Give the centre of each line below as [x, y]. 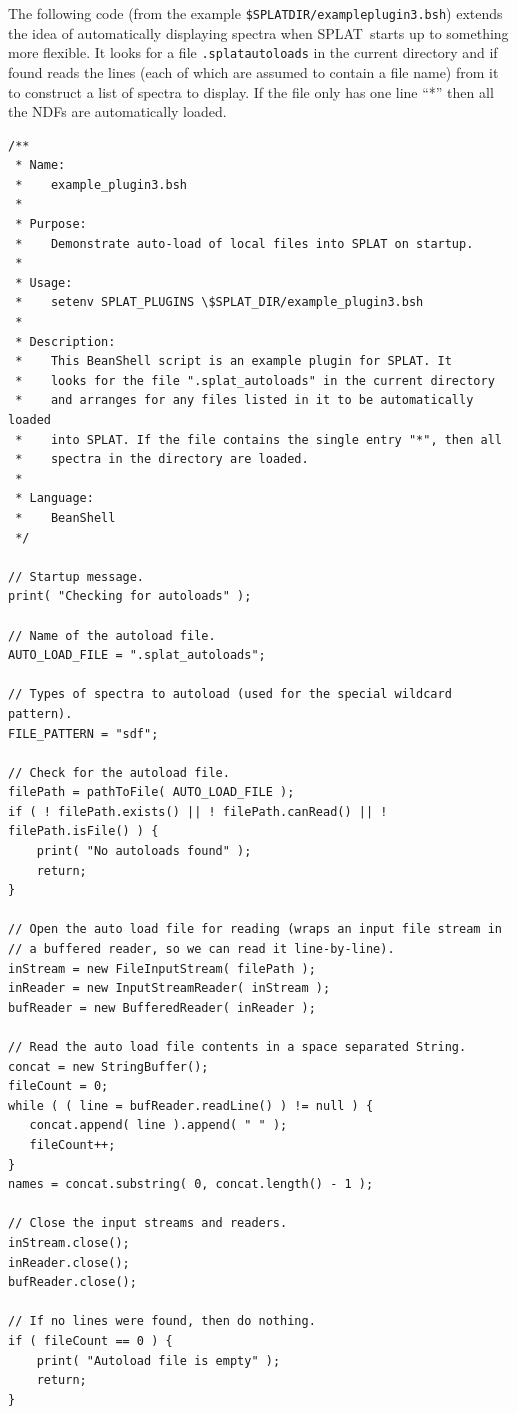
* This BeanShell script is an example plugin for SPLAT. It [233, 361]
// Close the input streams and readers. [148, 1223]
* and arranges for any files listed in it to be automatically [244, 400]
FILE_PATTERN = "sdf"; [83, 733]
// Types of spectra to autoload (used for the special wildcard [230, 694]
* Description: [65, 341]
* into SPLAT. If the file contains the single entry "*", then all [258, 439]
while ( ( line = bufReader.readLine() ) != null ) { [191, 1105]
